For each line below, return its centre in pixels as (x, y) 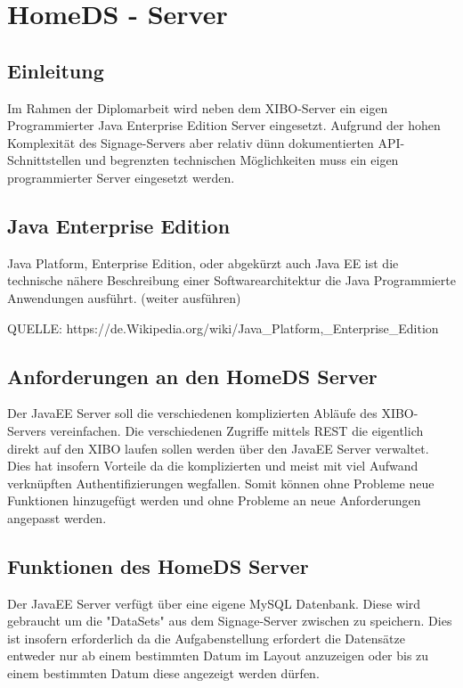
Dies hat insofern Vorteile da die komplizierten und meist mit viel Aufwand (213, 466)
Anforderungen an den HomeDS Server (192, 376)
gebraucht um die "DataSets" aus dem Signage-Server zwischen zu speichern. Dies (230, 621)
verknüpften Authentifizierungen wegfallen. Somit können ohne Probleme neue (221, 483)
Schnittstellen (44, 160)
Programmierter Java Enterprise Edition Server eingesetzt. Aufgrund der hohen (224, 125)
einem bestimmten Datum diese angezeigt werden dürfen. (163, 673)
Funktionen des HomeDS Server (158, 565)
